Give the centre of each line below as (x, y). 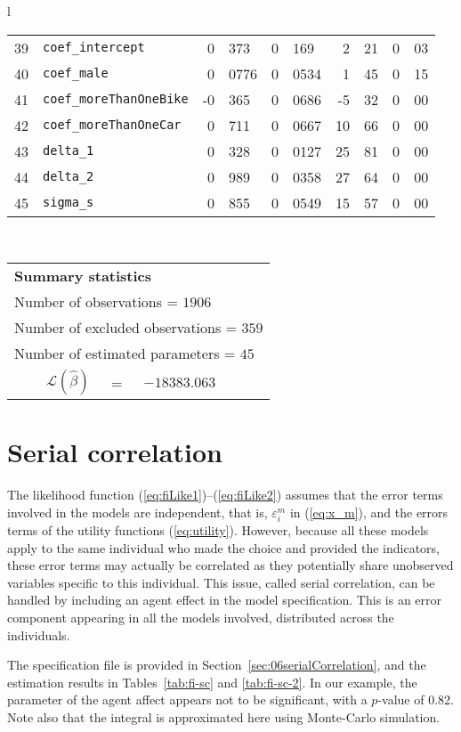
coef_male (76, 73)
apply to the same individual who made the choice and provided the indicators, (223, 547)
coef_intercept (94, 48)
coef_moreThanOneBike (116, 99)
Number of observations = (96, 302)
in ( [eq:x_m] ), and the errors (369, 512)
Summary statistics (83, 276)
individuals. (39, 634)
